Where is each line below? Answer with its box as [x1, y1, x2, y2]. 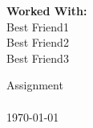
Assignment [6, 76, 63, 93]
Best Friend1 [6, 18, 69, 35]
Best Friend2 [6, 34, 69, 51]
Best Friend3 [6, 49, 69, 66]
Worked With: [6, 2, 87, 19]
